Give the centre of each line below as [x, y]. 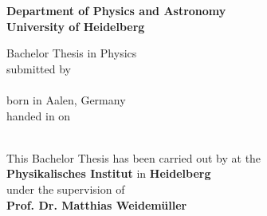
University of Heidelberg [76, 26]
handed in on [39, 115]
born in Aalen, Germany [66, 99]
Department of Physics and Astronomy [116, 10]
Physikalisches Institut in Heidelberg [109, 173]
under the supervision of [66, 189]
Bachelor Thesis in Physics [72, 53]
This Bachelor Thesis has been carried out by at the [134, 157]
